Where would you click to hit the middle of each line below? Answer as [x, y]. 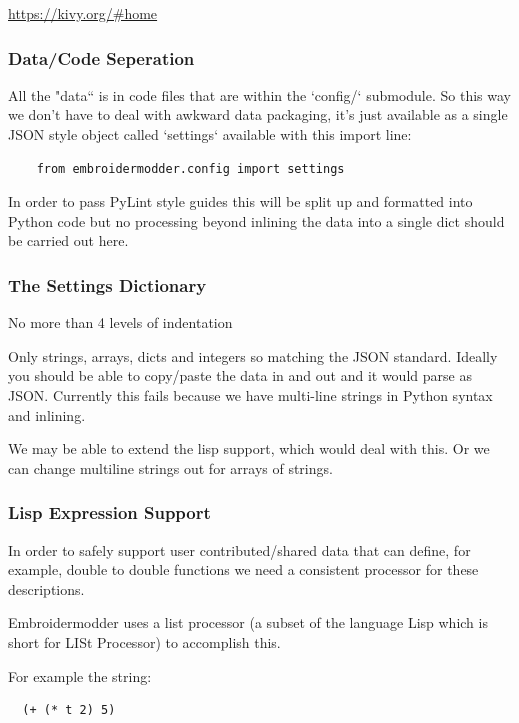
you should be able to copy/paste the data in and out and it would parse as [240, 375]
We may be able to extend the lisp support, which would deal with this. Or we [249, 448]
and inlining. [47, 414]
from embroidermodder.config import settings [190, 168]
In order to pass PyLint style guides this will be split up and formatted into [240, 201]
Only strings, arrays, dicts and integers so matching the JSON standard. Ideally [253, 355]
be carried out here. [68, 240]
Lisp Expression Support [109, 512]
